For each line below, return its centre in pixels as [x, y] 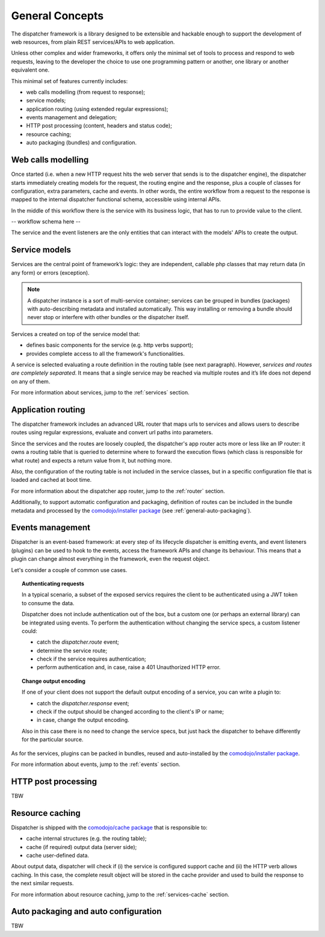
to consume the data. [48, 603]
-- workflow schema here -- [46, 222]
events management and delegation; [72, 117]
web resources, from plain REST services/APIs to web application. [93, 42]
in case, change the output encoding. [83, 720]
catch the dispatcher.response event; [83, 703]
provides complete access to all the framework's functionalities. [105, 353]
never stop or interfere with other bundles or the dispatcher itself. [108, 317]
